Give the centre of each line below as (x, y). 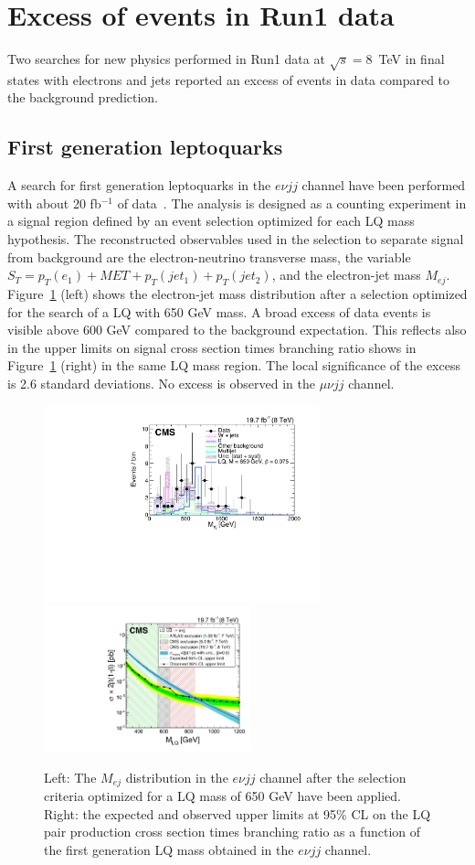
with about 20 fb (54, 203)
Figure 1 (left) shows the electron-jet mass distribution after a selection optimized (237, 294)
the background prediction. (83, 97)
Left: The (70, 777)
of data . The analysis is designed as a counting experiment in (292, 203)
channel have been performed (384, 185)
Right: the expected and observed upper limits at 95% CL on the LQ (237, 813)
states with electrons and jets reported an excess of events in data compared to (229, 79)
